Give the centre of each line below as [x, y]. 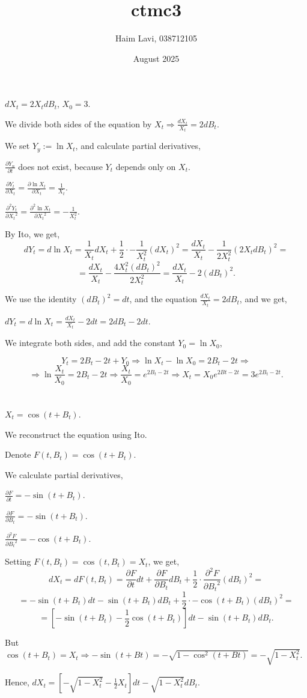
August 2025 [156, 58]
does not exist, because [60, 166]
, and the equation [163, 299]
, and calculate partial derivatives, [138, 146]
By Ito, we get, [32, 234]
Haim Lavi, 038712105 [156, 38]
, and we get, [263, 299]
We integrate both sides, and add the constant [90, 343]
